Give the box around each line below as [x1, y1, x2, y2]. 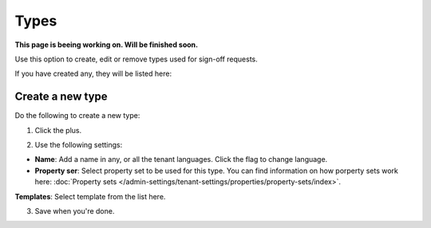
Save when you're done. [34, 206, 115, 215]
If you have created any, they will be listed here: [14, 69, 172, 79]
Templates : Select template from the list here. [14, 191, 166, 201]
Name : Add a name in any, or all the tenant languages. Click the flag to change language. [34, 155, 328, 164]
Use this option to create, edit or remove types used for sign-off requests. [14, 54, 259, 64]
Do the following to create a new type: [14, 111, 140, 120]
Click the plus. [34, 125, 82, 135]
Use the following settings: [34, 140, 123, 150]
